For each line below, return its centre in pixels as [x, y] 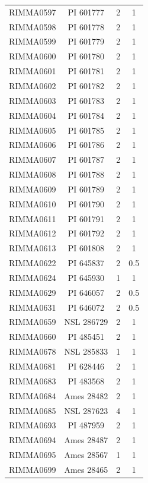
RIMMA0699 [33, 469]
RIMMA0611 [33, 218]
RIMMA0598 [33, 26]
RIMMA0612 [33, 233]
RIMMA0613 [33, 248]
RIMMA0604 [33, 115]
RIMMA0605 [33, 130]
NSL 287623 [86, 410]
